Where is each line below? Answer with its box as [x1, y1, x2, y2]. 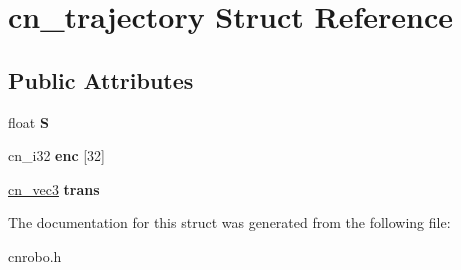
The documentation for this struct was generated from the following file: [8, 212, 451, 233]
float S [8, 111, 49, 132]
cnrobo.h [8, 245, 62, 266]
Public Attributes [8, 64, 194, 95]
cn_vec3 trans [8, 178, 100, 199]
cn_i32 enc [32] [8, 145, 105, 166]
